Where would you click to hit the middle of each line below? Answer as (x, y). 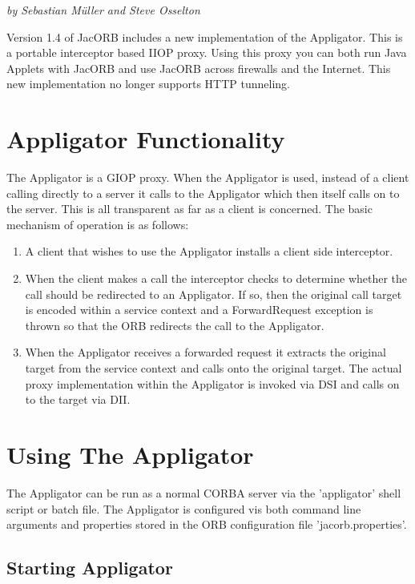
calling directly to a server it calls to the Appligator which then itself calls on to (203, 193)
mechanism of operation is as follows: (98, 224)
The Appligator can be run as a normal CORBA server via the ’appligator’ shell (204, 492)
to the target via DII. (78, 399)
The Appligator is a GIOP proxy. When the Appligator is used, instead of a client (208, 177)
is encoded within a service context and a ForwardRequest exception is (199, 310)
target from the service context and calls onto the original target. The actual (214, 368)
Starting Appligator (90, 568)
